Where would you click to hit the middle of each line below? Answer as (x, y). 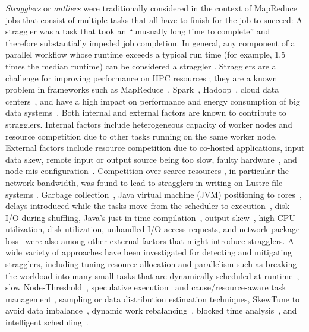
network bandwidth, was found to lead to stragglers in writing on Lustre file (144, 182)
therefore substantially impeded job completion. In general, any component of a (150, 42)
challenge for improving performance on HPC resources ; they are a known (141, 78)
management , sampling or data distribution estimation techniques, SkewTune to (153, 298)
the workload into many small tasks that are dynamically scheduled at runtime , (152, 275)
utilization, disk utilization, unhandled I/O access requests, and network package (153, 229)
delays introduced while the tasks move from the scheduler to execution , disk (148, 206)
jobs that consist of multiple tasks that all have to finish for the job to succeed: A (154, 19)
